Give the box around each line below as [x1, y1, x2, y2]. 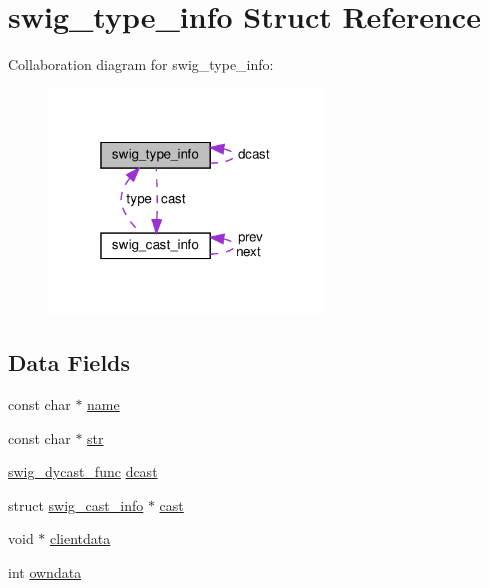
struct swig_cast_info [8, 494, 144, 515]
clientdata [50, 528, 111, 549]
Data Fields [8, 347, 131, 378]
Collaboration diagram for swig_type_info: [8, 54, 274, 75]
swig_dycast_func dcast [8, 461, 158, 482]
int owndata [8, 562, 82, 583]
